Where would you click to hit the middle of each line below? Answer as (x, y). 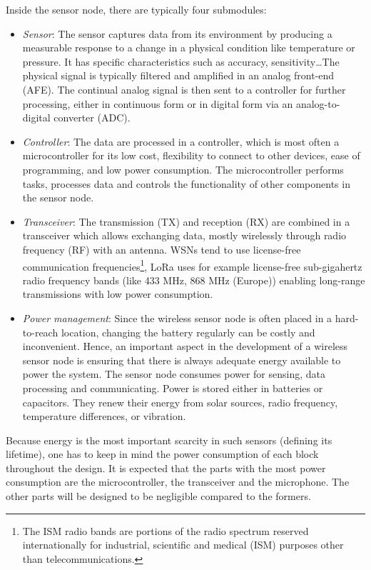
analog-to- (318, 103)
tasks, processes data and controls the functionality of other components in (186, 183)
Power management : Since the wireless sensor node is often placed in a (177, 317)
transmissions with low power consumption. (118, 294)
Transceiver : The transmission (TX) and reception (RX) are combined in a (186, 221)
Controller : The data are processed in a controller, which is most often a (181, 141)
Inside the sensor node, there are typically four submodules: (136, 9)
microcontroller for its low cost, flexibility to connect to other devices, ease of (191, 155)
